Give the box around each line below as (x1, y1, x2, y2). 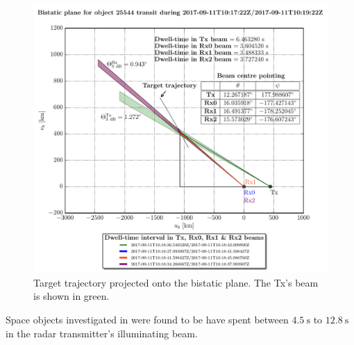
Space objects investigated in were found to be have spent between (6, 312, 289, 327)
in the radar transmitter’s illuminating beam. (6, 326, 198, 340)
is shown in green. (33, 289, 110, 303)
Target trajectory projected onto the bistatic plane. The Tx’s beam (33, 275, 319, 289)
